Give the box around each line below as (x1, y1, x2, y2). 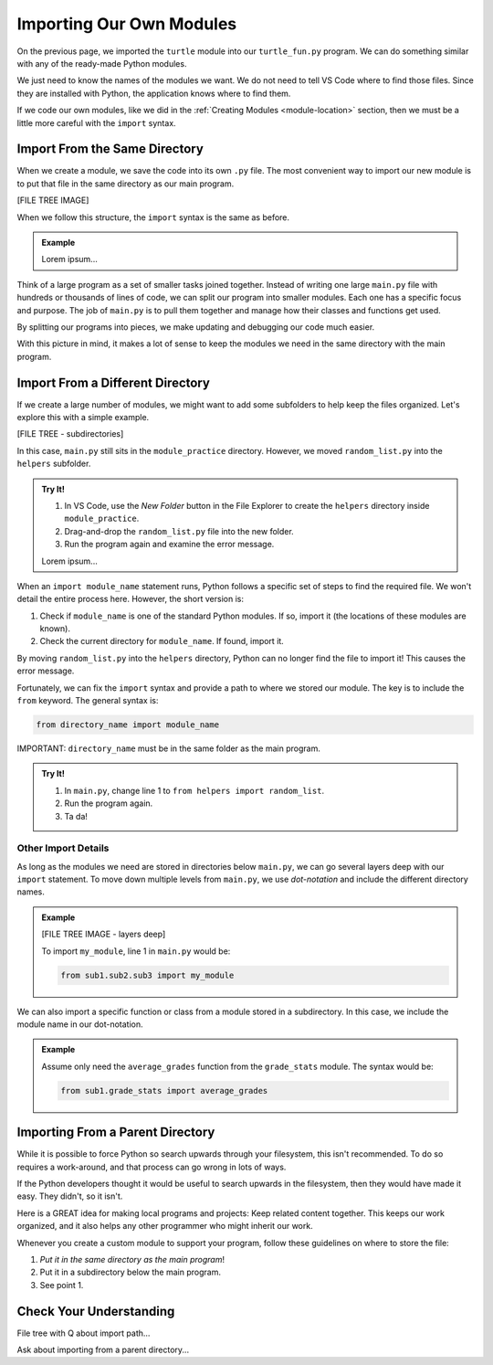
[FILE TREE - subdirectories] (16, 429, 124, 439)
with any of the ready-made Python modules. (16, 58, 187, 69)
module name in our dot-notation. (16, 1019, 143, 1030)
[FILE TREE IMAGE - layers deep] (41, 928, 166, 940)
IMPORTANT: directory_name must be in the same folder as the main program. (16, 743, 321, 754)
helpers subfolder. (16, 458, 91, 470)
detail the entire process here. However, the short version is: (16, 594, 244, 605)
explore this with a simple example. (16, 412, 150, 422)
